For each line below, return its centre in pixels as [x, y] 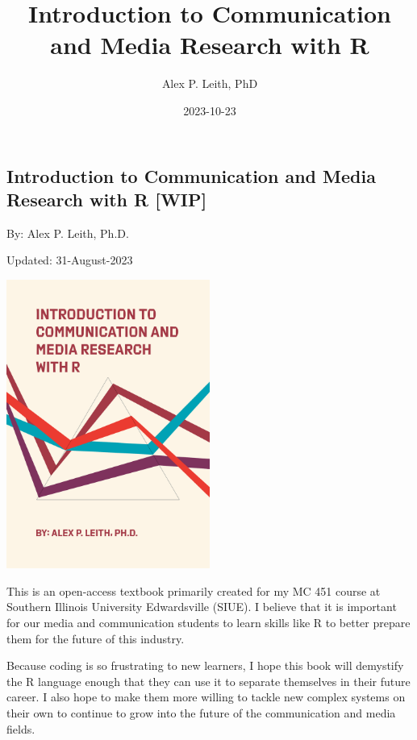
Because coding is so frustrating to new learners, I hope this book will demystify [205, 665]
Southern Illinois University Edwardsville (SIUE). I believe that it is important [202, 607]
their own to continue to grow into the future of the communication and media [201, 713]
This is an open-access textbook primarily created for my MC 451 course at [194, 590]
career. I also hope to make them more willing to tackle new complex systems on [206, 697]
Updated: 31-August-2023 [70, 260]
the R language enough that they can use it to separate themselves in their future [208, 681]
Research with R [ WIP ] [107, 199]
